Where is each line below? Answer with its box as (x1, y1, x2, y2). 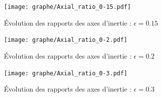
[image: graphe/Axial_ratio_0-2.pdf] (4, 36, 128, 44)
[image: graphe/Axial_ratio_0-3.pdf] (4, 69, 128, 77)
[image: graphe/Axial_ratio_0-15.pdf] (4, 3, 131, 10)
